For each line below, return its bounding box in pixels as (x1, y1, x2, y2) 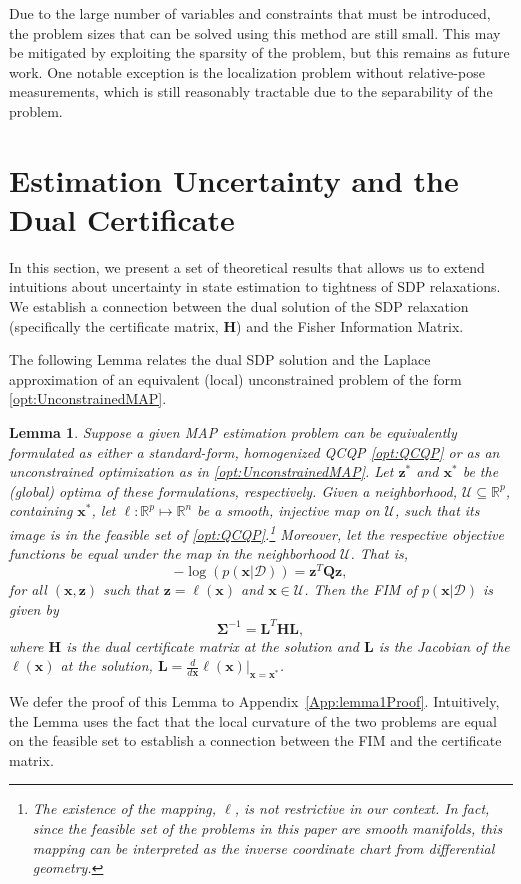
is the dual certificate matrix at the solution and (66, 635, 359, 656)
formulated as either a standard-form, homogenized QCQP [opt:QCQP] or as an (9, 441, 500, 462)
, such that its (395, 500, 480, 521)
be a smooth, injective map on (197, 500, 380, 521)
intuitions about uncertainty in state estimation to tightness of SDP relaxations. (9, 276, 501, 297)
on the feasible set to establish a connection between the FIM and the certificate (9, 730, 502, 751)
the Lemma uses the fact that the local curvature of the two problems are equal (9, 710, 497, 731)
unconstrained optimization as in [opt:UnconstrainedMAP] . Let (9, 461, 394, 482)
